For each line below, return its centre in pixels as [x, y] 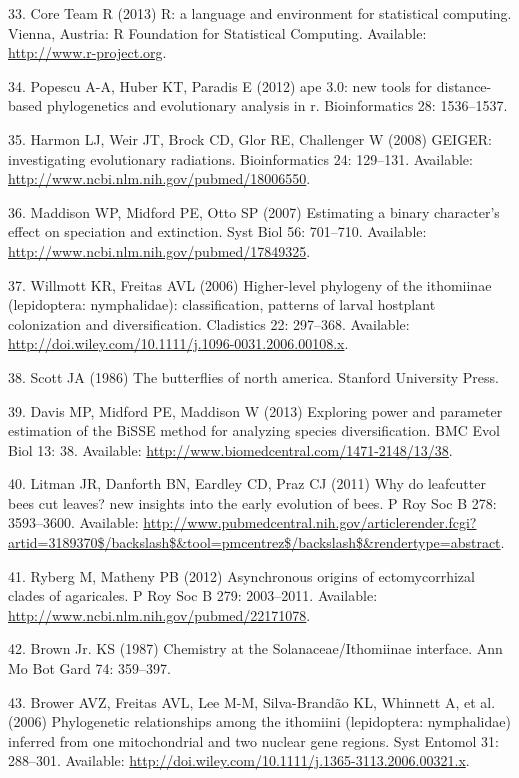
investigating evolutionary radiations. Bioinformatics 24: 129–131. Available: [240, 158]
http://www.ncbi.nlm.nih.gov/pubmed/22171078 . [159, 614]
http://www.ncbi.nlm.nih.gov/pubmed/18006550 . [159, 178]
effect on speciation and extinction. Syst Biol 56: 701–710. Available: [217, 231]
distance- [464, 85]
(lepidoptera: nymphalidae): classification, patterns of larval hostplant [222, 304]
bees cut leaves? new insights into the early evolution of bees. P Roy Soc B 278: [252, 502]
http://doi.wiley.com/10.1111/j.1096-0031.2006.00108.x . [178, 343]
